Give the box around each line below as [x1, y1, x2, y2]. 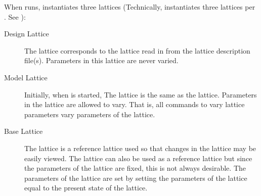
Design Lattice [4, 28, 49, 39]
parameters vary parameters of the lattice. [24, 109, 155, 119]
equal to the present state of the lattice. [24, 182, 148, 193]
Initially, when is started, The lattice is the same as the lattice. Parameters [24, 89, 257, 100]
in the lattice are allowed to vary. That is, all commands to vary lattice [24, 99, 245, 110]
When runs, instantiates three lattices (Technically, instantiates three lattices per [4, 2, 255, 12]
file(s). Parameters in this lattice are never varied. [24, 55, 179, 66]
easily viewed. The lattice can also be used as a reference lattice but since [24, 153, 252, 163]
